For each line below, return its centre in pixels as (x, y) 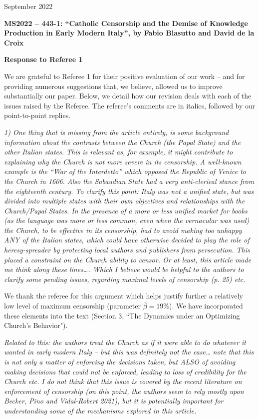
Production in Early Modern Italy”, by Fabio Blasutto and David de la (129, 33)
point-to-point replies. (37, 115)
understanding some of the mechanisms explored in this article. (100, 410)
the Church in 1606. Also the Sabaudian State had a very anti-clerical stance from (129, 181)
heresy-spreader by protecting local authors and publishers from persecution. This (127, 250)
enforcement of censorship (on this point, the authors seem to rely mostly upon (124, 391)
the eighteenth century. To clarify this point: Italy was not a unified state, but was (129, 191)
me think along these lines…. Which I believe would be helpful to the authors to (124, 269)
